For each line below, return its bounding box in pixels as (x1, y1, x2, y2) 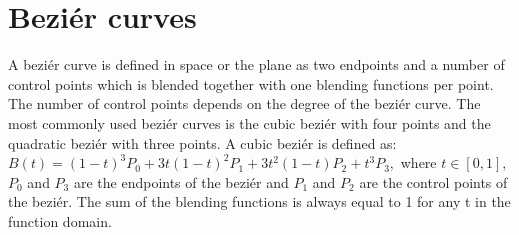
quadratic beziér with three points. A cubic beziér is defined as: (8, 132, 397, 153)
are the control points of (359, 171, 508, 192)
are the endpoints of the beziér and (73, 171, 289, 192)
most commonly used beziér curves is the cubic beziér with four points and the (8, 112, 491, 133)
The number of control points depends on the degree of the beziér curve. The (8, 93, 481, 114)
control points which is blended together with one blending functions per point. (8, 73, 494, 94)
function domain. (8, 210, 112, 231)
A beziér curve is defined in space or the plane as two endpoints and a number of (8, 54, 505, 75)
